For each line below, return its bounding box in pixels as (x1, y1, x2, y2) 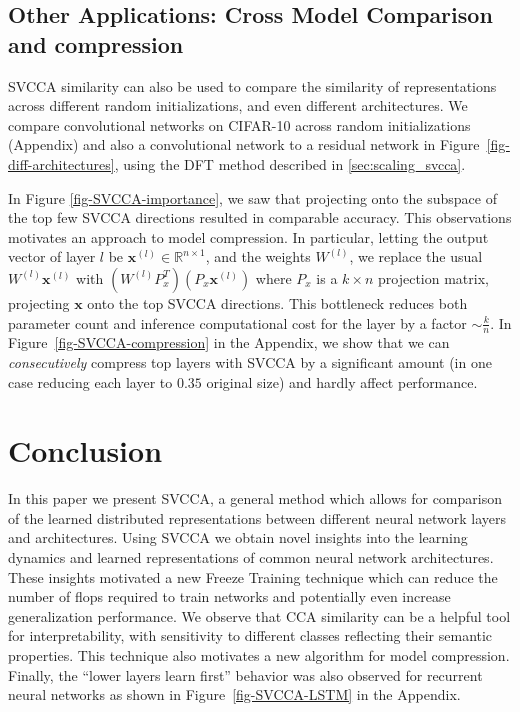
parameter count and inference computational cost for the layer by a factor (8, 312, 467, 333)
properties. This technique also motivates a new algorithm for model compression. (8, 645, 510, 666)
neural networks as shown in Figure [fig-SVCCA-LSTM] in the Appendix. (8, 684, 461, 705)
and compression (8, 28, 184, 59)
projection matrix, (378, 267, 489, 288)
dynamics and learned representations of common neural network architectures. (8, 547, 494, 568)
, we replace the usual (349, 246, 483, 267)
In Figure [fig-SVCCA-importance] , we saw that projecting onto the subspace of (8, 187, 497, 208)
